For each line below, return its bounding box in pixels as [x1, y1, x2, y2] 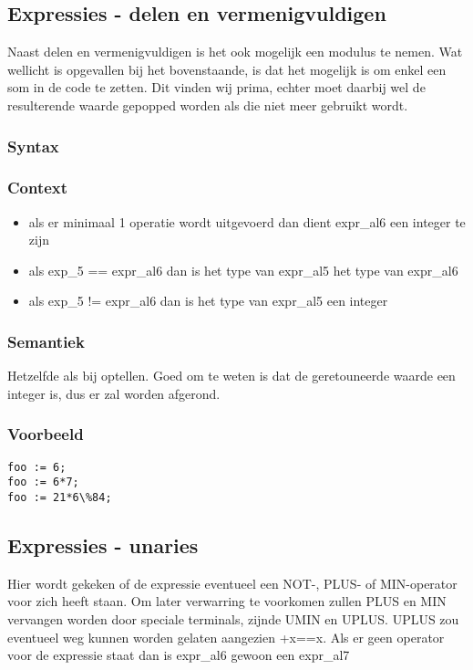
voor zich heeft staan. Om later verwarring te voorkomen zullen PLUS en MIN [7, 591, 447, 611]
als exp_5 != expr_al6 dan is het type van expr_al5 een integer [28, 291, 388, 310]
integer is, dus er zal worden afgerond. [7, 383, 221, 403]
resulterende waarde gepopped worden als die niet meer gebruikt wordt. [7, 95, 408, 114]
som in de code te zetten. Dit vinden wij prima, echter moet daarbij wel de [7, 78, 426, 97]
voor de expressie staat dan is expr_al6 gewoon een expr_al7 [7, 645, 350, 665]
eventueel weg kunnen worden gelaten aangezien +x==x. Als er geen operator [7, 627, 445, 646]
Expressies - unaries [7, 531, 199, 559]
